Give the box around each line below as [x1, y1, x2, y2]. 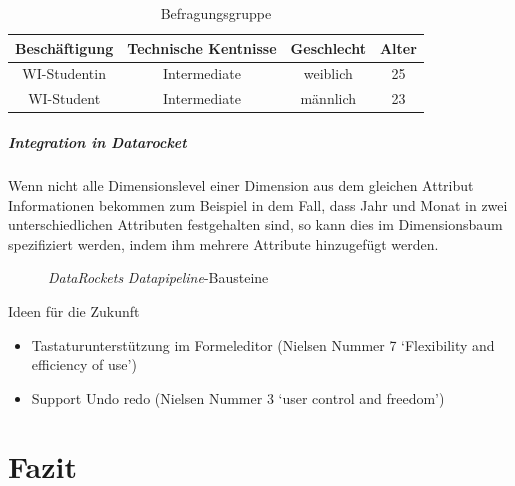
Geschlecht [290, 37, 366, 58]
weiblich [303, 63, 353, 84]
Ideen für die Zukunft [8, 300, 140, 321]
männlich [300, 88, 357, 109]
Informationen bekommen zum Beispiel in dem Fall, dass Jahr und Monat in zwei [8, 194, 508, 215]
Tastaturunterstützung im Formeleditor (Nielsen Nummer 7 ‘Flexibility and [31, 334, 495, 355]
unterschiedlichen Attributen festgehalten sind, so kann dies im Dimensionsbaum [8, 214, 503, 235]
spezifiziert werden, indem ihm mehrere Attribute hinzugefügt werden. [8, 233, 439, 254]
